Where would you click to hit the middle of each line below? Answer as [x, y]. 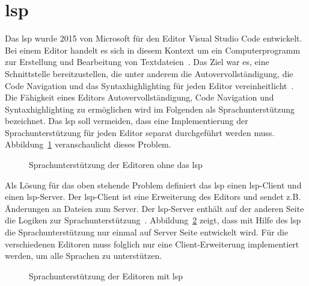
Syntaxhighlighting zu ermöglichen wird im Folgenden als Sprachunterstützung [150, 109]
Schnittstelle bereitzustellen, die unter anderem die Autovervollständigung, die [149, 73]
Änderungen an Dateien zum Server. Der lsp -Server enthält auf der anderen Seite [154, 208]
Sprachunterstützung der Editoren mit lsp [106, 275]
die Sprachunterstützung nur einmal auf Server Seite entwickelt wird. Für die [147, 232]
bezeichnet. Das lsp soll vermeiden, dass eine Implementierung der [127, 121]
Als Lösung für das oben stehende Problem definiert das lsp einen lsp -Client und [153, 185]
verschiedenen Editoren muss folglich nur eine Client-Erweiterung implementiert [152, 244]
